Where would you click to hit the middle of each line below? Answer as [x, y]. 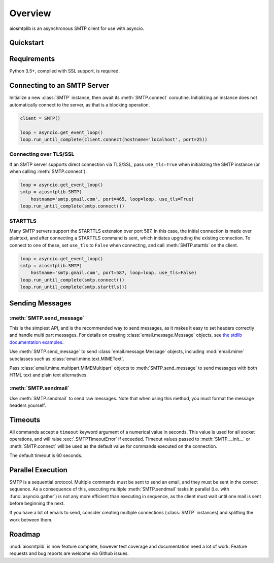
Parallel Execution [39, 470]
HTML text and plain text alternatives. [49, 375]
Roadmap [25, 534]
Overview [30, 13]
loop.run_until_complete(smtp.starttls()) [74, 287]
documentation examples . [37, 342]
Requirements [32, 59]
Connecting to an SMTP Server [59, 85]
